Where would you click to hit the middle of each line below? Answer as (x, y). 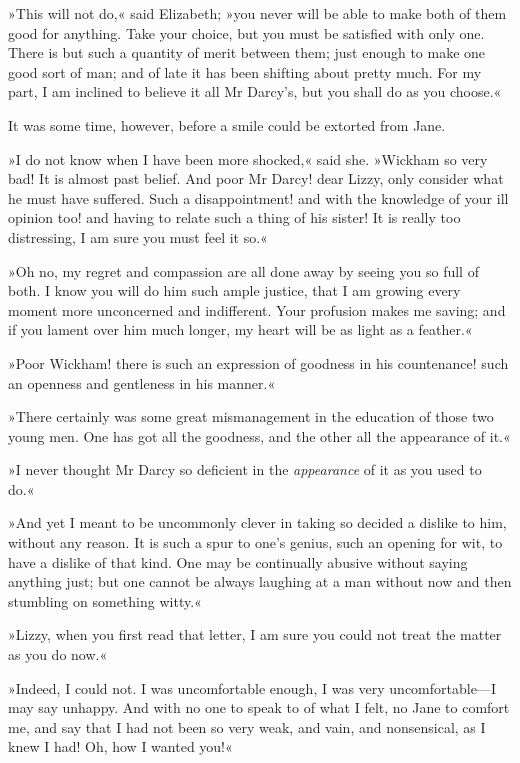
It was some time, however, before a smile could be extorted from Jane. (227, 124)
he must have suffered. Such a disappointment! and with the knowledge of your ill (258, 197)
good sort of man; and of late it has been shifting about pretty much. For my (245, 71)
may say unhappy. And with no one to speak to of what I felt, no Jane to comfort (259, 707)
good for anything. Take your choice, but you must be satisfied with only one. (246, 32)
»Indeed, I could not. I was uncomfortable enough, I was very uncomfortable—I (252, 687)
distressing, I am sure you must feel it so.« (138, 236)
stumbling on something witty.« (105, 600)
